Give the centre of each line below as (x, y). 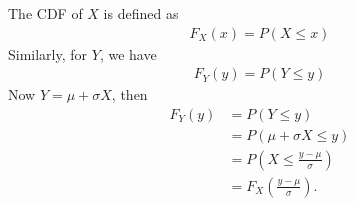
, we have (128, 53)
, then (129, 94)
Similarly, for (48, 53)
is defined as (141, 13)
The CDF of (45, 13)
